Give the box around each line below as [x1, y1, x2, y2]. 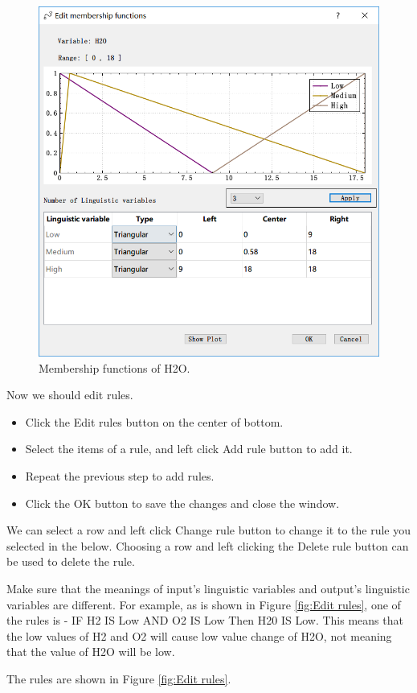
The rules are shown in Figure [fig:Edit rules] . [6, 670, 231, 687]
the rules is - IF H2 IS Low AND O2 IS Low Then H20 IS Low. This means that [6, 612, 403, 629]
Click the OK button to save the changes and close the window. [25, 494, 340, 511]
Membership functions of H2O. [39, 359, 190, 376]
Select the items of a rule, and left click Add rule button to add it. [25, 440, 353, 457]
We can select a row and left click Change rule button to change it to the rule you [6, 522, 411, 538]
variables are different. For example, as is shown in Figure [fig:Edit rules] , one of [6, 596, 401, 613]
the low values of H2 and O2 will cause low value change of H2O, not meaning [6, 627, 392, 644]
